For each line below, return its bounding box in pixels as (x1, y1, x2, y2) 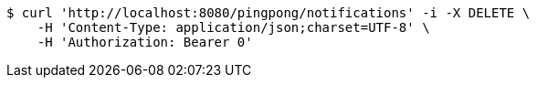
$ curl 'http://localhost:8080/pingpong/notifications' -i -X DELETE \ (6, 5, 531, 20)
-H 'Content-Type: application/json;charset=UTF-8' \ (37, 20, 430, 35)
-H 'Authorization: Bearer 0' (37, 35, 253, 49)
